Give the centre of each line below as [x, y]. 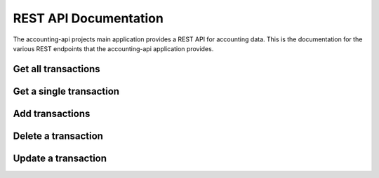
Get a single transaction [66, 91]
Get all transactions [57, 69]
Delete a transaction [58, 136]
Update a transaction [60, 158]
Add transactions [52, 113]
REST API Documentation [88, 18]
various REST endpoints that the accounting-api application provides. [113, 48]
